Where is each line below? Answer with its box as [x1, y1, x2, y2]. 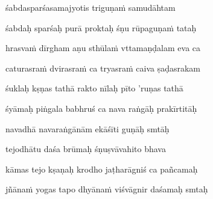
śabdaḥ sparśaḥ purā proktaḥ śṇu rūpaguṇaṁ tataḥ [5, 21, 197, 34]
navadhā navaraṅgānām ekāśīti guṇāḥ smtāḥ [5, 122, 170, 135]
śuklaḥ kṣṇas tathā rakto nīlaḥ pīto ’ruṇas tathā [5, 82, 183, 94]
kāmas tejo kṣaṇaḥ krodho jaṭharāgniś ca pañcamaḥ [5, 162, 198, 175]
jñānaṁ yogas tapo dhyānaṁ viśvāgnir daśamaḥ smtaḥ [5, 183, 208, 195]
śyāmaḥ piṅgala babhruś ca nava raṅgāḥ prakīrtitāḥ [5, 102, 197, 114]
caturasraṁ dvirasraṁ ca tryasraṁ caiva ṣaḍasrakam [5, 61, 201, 74]
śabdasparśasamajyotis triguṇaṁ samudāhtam [5, 1, 176, 13]
